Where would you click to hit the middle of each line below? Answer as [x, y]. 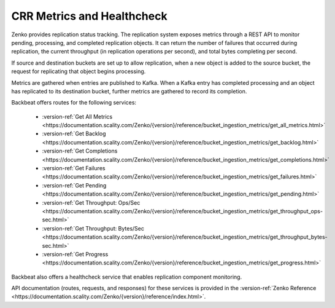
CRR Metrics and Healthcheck [90, 16]
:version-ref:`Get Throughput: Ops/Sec [91, 202]
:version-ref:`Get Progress [75, 254]
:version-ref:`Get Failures [74, 168]
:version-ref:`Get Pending [74, 185]
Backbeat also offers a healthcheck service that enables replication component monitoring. [127, 277]
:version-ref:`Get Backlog [74, 134]
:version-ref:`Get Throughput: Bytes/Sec [93, 228]
